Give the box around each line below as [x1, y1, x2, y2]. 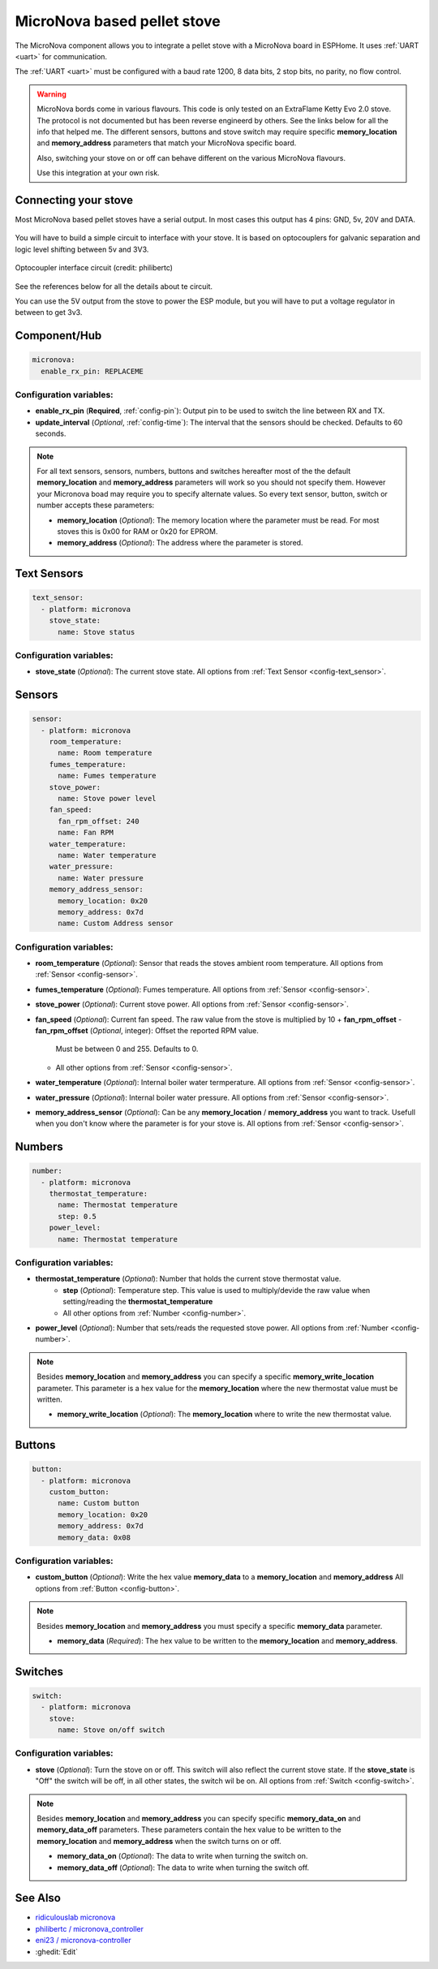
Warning [36, 89, 67, 99]
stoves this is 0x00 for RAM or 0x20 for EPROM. [57, 526, 218, 536]
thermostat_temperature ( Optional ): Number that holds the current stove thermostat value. [35, 1274, 341, 1284]
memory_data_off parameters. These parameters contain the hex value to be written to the [36, 1825, 341, 1834]
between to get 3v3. [15, 308, 83, 317]
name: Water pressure [58, 873, 144, 882]
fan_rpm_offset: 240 [58, 816, 140, 825]
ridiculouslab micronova [35, 1912, 116, 1923]
